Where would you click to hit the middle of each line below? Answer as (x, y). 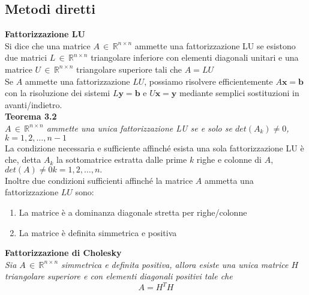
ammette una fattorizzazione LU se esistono (215, 45)
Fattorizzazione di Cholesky (63, 253)
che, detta (23, 160)
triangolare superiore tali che (129, 69)
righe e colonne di (229, 160)
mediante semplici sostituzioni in (239, 93)
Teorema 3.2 (31, 116)
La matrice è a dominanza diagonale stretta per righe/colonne (133, 212)
